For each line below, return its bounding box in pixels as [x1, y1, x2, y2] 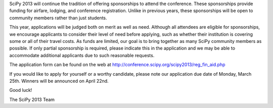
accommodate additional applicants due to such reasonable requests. [9, 52, 155, 58]
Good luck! [9, 87, 32, 93]
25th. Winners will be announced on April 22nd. [9, 78, 109, 84]
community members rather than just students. [9, 15, 107, 21]
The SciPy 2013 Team [9, 96, 55, 102]
